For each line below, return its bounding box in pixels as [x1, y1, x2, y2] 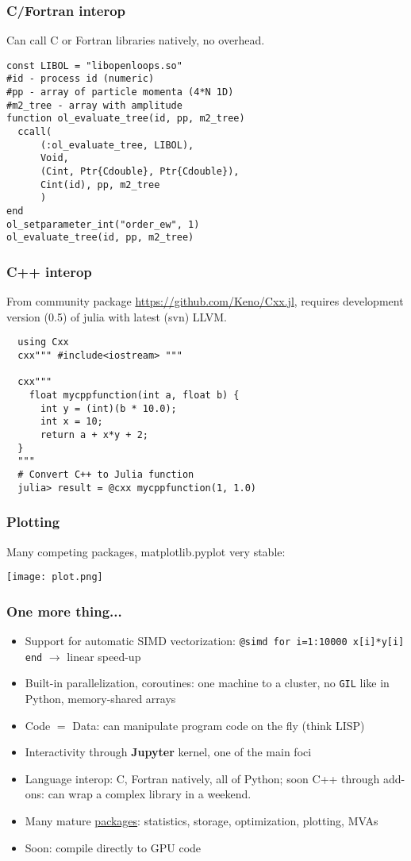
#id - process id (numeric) [6, 73, 155, 85]
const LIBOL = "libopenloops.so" [6, 60, 182, 71]
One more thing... [6, 601, 122, 621]
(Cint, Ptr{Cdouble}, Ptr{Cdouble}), [40, 166, 240, 178]
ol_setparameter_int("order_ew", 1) [6, 218, 200, 230]
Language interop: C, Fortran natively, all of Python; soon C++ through [25, 770, 380, 786]
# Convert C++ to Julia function [17, 468, 194, 480]
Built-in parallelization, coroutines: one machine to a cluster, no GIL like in [25, 675, 390, 691]
